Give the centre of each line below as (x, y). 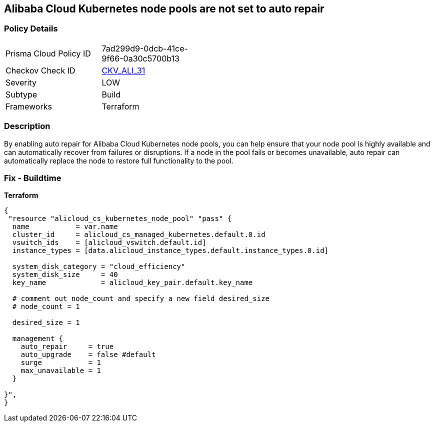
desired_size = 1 (46, 323)
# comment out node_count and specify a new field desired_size (141, 299)
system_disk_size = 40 (65, 275)
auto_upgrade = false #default (88, 355)
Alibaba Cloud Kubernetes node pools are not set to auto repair (164, 9)
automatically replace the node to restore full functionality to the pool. (119, 160)
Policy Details (31, 29)
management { (38, 339)
